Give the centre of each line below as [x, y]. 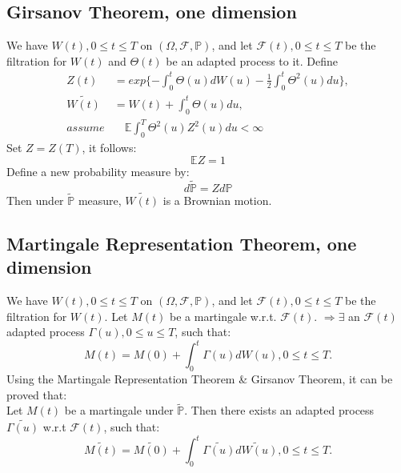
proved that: [37, 394]
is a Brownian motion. [217, 200]
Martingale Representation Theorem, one [182, 243]
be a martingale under [119, 410]
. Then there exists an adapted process [279, 410]
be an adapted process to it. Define [252, 60]
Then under [35, 200]
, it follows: [109, 148]
